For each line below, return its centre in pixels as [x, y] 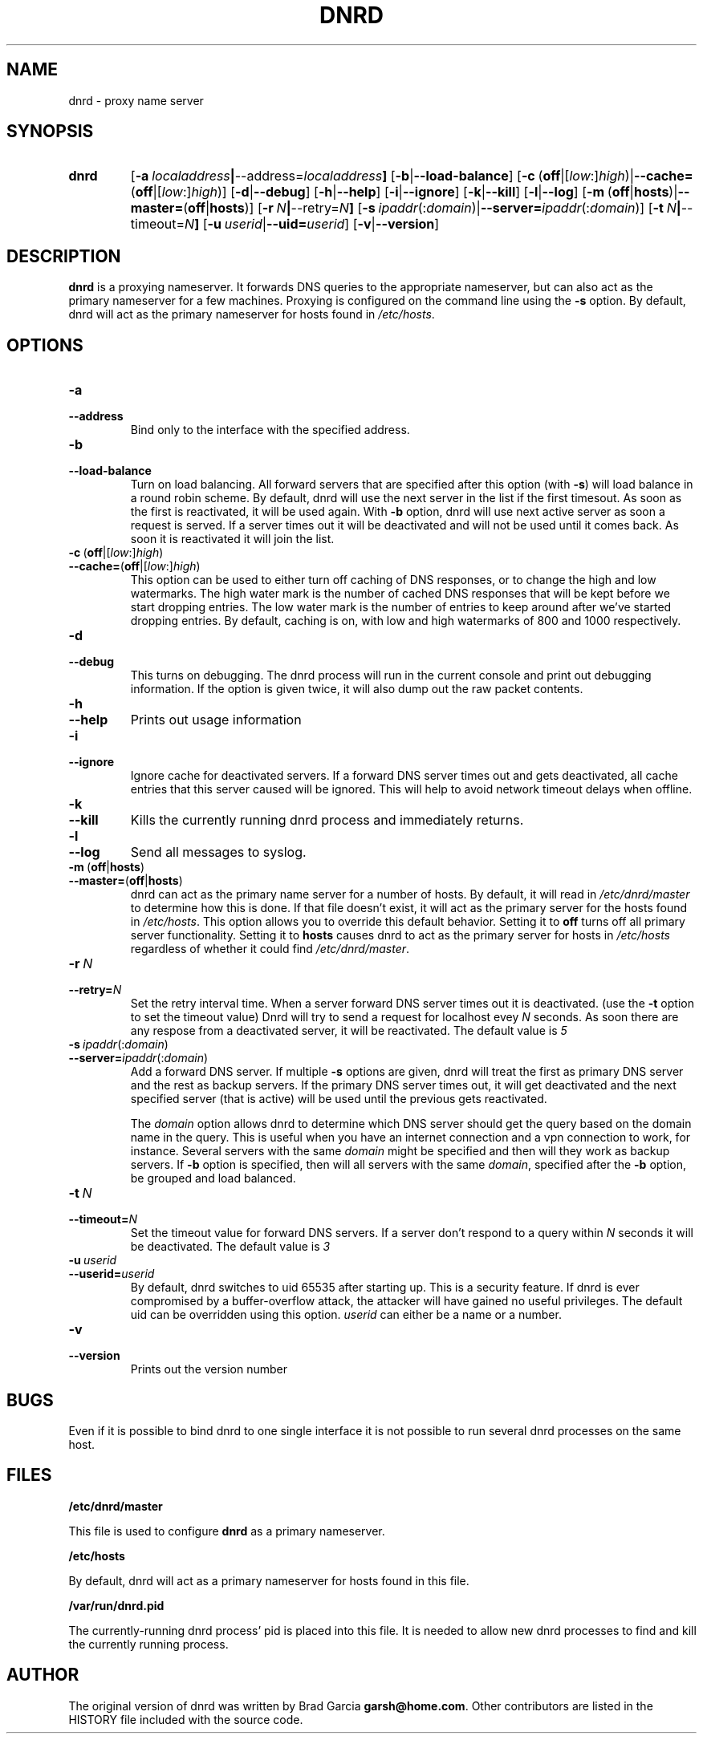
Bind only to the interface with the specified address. [270, 430]
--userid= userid [112, 1274]
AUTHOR [43, 1675]
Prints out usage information [216, 720]
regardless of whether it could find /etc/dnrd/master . [270, 949]
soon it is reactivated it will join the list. [232, 539]
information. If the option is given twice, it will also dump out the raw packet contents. [357, 689]
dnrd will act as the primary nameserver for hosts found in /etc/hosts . [252, 314]
